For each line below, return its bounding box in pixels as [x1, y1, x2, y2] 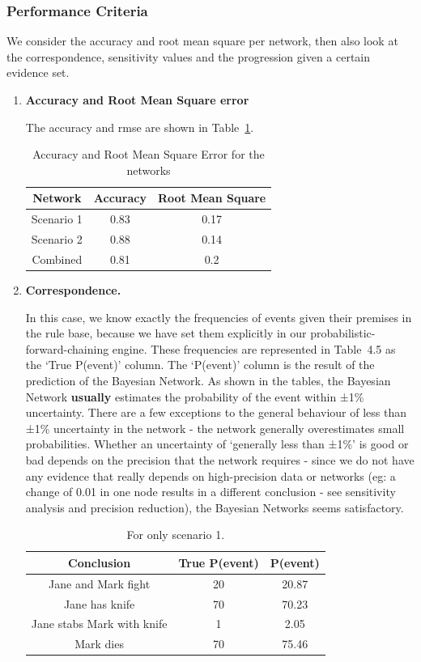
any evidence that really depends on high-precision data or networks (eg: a [25, 467, 396, 484]
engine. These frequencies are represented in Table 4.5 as [112, 340, 396, 357]
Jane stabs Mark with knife [31, 615, 168, 632]
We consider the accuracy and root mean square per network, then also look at [6, 32, 398, 49]
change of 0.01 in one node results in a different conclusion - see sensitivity [25, 483, 396, 500]
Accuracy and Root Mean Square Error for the [32, 146, 265, 163]
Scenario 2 [31, 231, 83, 248]
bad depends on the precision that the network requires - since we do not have [25, 451, 415, 468]
